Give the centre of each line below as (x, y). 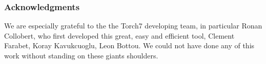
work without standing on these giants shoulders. (81, 55)
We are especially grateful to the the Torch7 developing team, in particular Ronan (133, 26)
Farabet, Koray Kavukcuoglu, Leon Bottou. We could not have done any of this (129, 45)
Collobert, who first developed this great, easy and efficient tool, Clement (119, 35)
